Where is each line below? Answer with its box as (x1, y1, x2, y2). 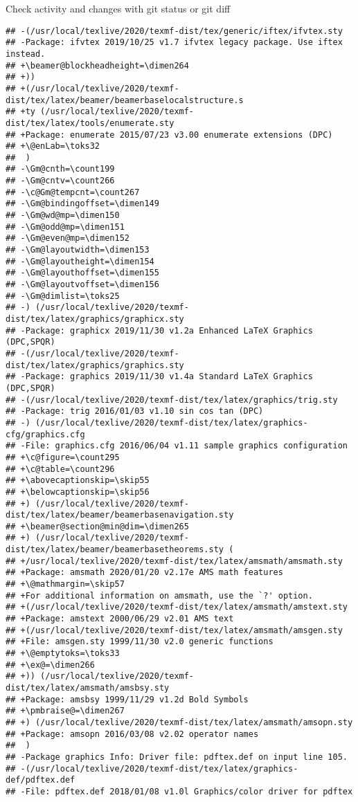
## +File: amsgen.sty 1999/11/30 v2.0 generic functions (6, 637, 274, 647)
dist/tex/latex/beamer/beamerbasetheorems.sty (6, 545, 224, 555)
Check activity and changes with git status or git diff (6, 1, 231, 15)
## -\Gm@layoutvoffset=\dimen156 (6, 280, 159, 290)
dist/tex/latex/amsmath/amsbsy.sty (6, 683, 170, 693)
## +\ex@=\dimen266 (6, 659, 95, 670)
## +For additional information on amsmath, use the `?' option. (6, 590, 313, 601)
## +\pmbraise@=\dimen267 (6, 706, 125, 716)
